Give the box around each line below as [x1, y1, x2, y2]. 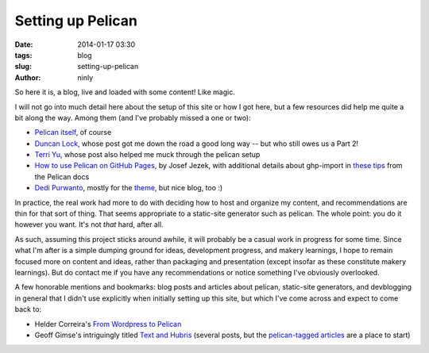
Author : [14, 72, 41, 82]
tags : [14, 50, 33, 59]
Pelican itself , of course [34, 128, 112, 137]
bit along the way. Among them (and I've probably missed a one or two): [14, 113, 252, 122]
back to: [14, 305, 42, 314]
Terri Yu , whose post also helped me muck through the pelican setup [34, 150, 261, 159]
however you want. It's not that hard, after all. [14, 220, 164, 229]
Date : [14, 40, 33, 49]
